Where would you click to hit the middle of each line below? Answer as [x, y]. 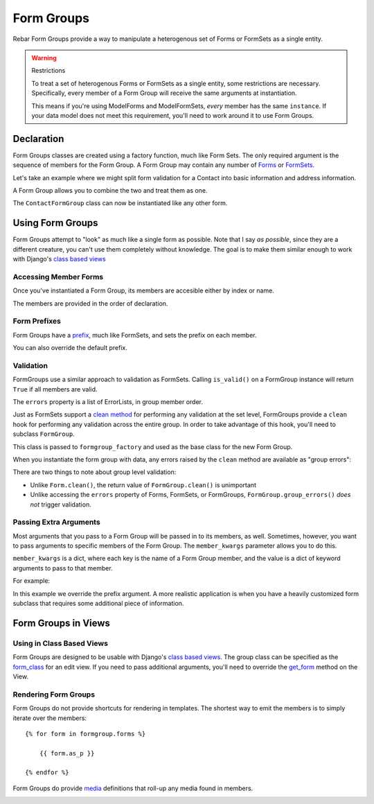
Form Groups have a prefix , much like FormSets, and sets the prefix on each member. [135, 335]
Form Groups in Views [62, 623]
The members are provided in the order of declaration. [90, 303]
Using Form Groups [55, 223]
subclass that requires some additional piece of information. [98, 604]
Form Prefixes [37, 321]
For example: [32, 581]
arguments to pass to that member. [63, 568]
